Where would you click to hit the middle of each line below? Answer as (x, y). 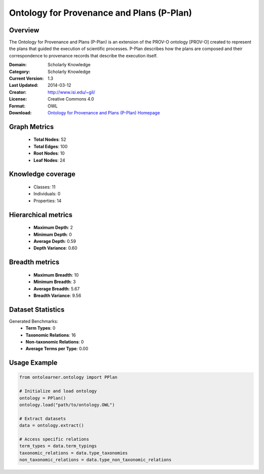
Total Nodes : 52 (50, 139)
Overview (24, 30)
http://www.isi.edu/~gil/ (71, 92)
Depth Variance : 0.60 (55, 248)
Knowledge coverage (42, 174)
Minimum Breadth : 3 (55, 282)
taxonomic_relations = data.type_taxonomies (74, 453)
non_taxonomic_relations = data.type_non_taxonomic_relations (95, 460)
